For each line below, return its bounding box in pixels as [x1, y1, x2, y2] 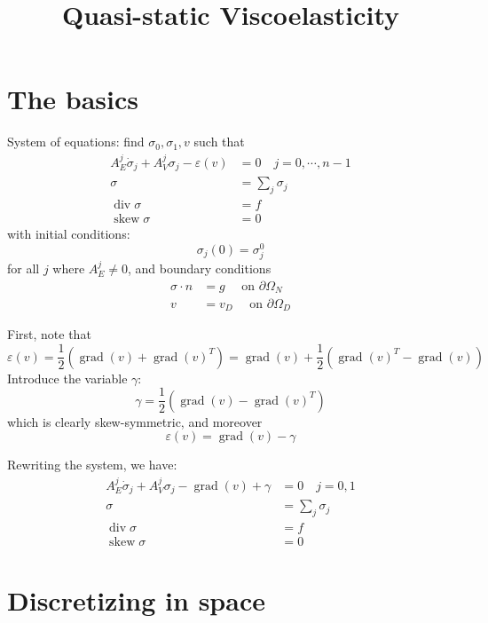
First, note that [7, 325, 91, 343]
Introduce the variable [7, 368, 128, 387]
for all [7, 258, 40, 277]
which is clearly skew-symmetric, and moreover [7, 412, 263, 430]
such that [193, 132, 245, 151]
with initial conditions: [7, 225, 130, 243]
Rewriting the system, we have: [7, 455, 177, 474]
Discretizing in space [7, 582, 265, 619]
